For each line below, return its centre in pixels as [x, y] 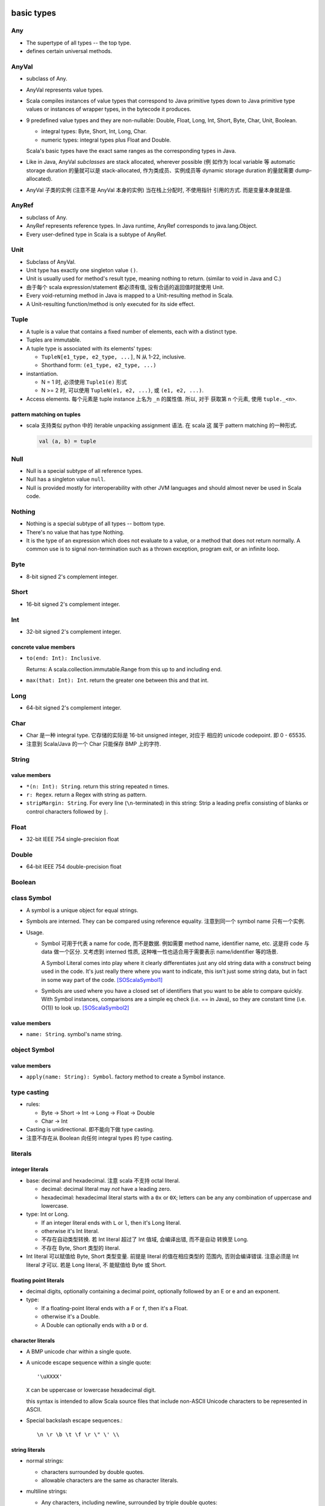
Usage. [35, 932]
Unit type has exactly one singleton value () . [82, 270]
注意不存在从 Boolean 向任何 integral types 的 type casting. [100, 1138]
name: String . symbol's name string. [74, 1034]
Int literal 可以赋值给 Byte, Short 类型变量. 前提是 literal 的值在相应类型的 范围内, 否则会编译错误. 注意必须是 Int [162, 1257]
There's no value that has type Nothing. [75, 532]
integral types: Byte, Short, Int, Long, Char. [94, 131]
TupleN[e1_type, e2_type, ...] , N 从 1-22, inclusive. [113, 357]
